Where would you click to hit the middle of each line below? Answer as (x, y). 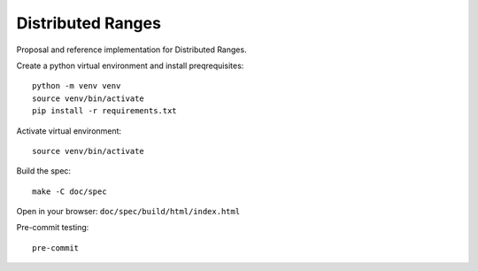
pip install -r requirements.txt (104, 111)
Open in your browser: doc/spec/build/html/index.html (128, 212)
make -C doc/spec (69, 191)
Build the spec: (43, 171)
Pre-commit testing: (53, 228)
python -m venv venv (77, 86)
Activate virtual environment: (69, 131)
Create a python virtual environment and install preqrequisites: (130, 66)
